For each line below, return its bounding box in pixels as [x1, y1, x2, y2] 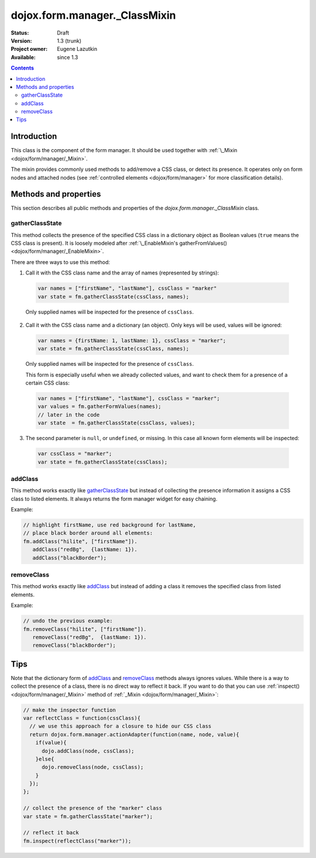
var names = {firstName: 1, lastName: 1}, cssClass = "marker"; [37, 337, 226, 344]
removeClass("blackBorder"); [32, 642, 116, 649]
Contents [11, 64, 35, 71]
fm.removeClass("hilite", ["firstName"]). [23, 626, 147, 632]
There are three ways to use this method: [11, 258, 111, 266]
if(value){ [35, 739, 67, 746]
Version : [11, 37, 32, 44]
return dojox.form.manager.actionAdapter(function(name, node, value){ [29, 731, 239, 737]
